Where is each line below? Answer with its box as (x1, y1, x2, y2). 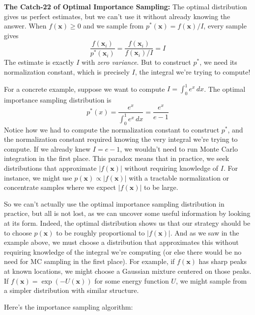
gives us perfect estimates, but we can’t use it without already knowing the (4, 11, 230, 21)
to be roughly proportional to (56, 227, 145, 237)
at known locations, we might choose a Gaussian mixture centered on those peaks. (4, 265, 252, 276)
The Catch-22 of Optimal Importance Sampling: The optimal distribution (4, 1, 247, 11)
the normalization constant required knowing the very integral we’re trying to (4, 134, 238, 144)
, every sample (203, 21, 247, 31)
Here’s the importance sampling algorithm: (4, 301, 133, 312)
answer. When (4, 21, 47, 31)
